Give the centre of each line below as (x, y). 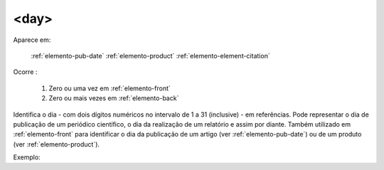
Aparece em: (32, 40)
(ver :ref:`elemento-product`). (56, 144)
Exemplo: (27, 157)
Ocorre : (25, 72)
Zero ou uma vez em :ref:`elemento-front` (110, 88)
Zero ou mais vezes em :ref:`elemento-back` (114, 98)
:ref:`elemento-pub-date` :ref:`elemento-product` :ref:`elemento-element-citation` (150, 55)
